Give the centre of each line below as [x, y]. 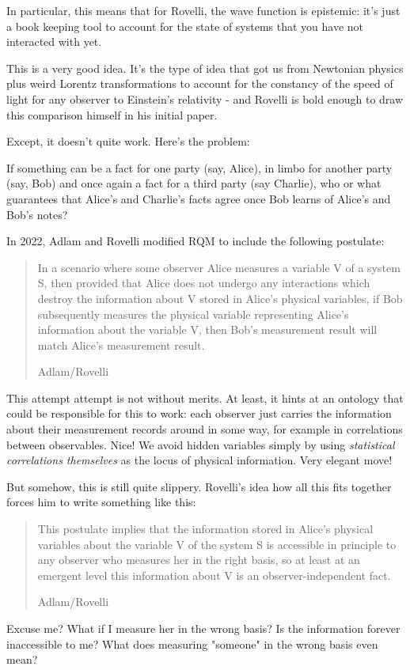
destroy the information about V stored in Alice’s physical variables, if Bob [220, 298]
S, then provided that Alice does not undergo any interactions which [204, 283]
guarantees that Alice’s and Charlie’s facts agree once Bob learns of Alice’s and [199, 198]
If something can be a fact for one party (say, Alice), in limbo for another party [199, 167]
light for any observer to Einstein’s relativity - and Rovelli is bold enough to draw [205, 98]
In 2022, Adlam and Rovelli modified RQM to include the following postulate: [196, 241]
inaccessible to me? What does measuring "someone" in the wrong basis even [192, 644]
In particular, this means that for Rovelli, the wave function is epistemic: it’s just [203, 10]
